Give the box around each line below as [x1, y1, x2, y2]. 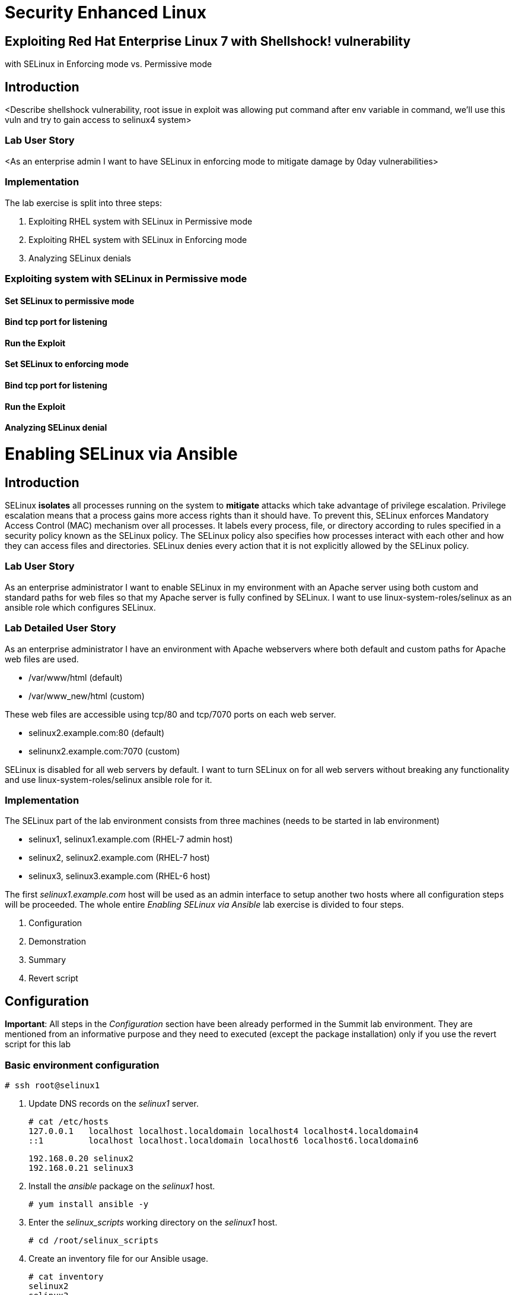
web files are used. [5, 653, 79, 664]
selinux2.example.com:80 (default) [28, 727, 165, 738]
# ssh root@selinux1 [5, 1080, 100, 1090]
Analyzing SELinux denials [28, 252, 131, 263]
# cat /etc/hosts [28, 1116, 109, 1126]
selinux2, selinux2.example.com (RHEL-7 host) [28, 852, 210, 863]
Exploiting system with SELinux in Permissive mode [5, 272, 247, 285]
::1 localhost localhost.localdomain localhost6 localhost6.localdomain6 [28, 1135, 419, 1145]
